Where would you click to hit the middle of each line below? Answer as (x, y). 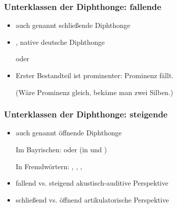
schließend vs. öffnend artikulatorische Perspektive (92, 199)
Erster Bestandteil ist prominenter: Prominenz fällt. (94, 75)
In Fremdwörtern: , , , (49, 166)
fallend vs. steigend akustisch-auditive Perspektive (92, 183)
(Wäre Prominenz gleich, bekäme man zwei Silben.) (94, 92)
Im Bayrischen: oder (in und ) (61, 149)
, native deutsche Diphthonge (60, 42)
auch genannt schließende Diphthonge (73, 25)
